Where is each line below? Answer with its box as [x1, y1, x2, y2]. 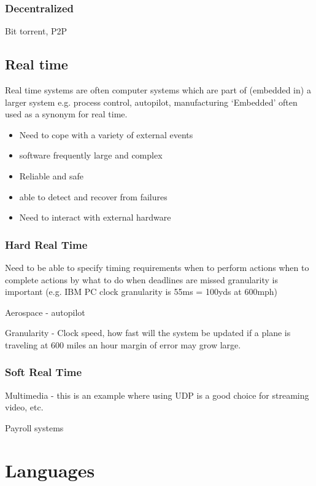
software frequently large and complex [19, 149, 163, 162]
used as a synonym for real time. [5, 108, 128, 120]
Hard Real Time [5, 237, 88, 252]
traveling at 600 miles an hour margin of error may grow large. [5, 338, 241, 351]
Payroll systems [5, 421, 64, 434]
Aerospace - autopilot [5, 305, 85, 318]
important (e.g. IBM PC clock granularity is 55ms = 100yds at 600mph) [5, 285, 278, 298]
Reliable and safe [19, 169, 83, 182]
